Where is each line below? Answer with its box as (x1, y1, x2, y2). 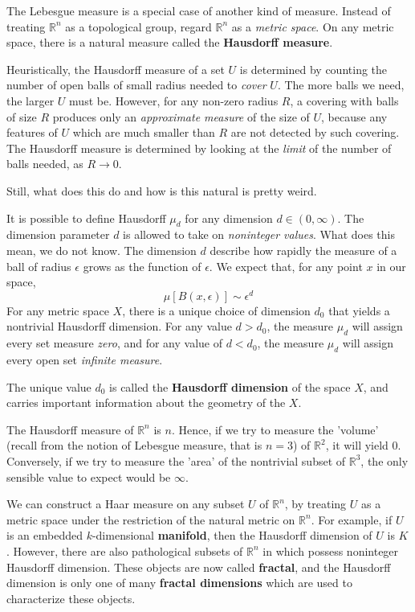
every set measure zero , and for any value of (6, 335, 222, 351)
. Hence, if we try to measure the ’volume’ (171, 421, 379, 437)
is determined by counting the (239, 60, 388, 77)
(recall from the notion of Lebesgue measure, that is (6, 437, 262, 454)
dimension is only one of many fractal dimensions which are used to (6, 574, 352, 591)
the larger (6, 92, 55, 109)
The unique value (6, 378, 92, 395)
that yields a (328, 302, 390, 318)
